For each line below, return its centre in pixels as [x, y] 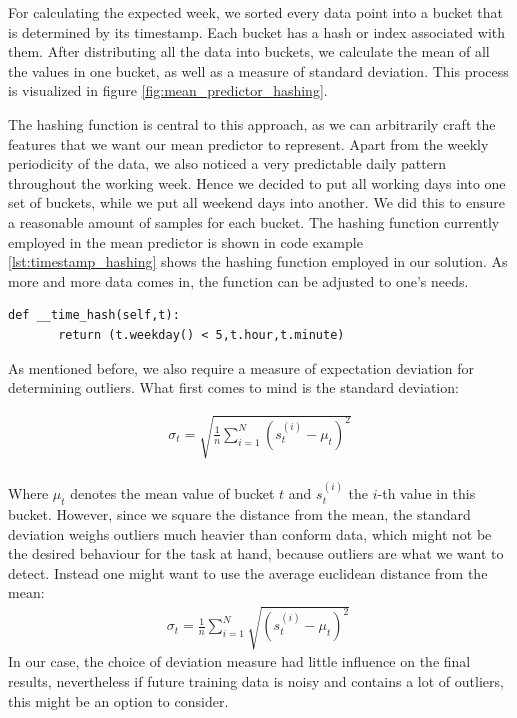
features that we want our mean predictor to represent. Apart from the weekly [248, 143]
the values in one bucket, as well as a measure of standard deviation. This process [258, 70]
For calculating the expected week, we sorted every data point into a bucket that [256, 12]
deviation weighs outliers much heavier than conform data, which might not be [250, 533]
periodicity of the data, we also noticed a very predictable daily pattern [227, 163]
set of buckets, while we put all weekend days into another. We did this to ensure [257, 202]
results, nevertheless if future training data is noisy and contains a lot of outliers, [256, 681]
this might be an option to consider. [118, 700]
